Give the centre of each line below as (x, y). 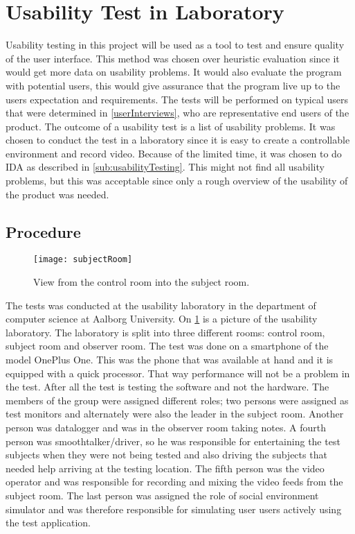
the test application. (48, 523)
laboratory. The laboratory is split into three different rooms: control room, (165, 332)
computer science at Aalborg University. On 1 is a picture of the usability (162, 319)
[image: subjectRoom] (83, 260)
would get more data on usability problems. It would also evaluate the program (174, 72)
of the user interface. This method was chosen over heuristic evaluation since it (173, 58)
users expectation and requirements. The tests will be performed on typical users (177, 99)
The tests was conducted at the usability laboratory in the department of (161, 305)
